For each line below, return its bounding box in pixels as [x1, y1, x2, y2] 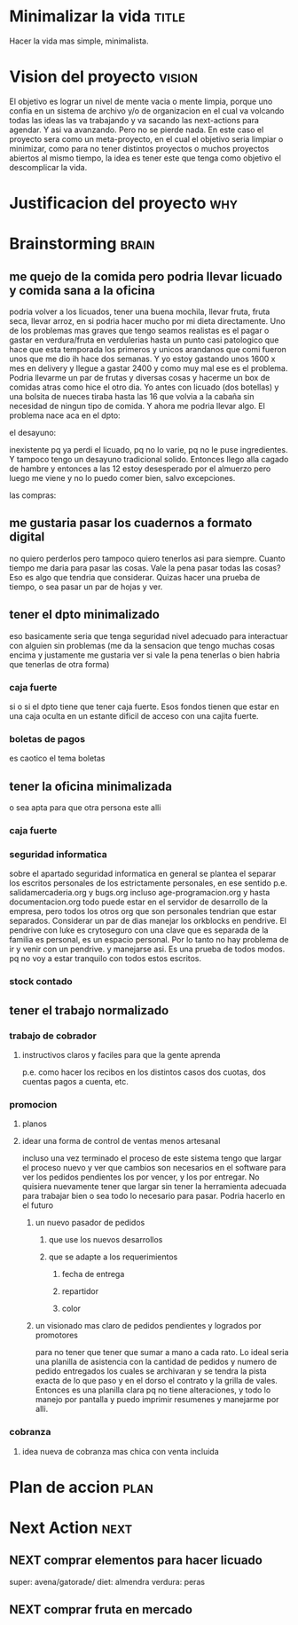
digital [9, 530, 45, 545]
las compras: [9, 490, 57, 501]
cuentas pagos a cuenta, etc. [21, 1076, 129, 1086]
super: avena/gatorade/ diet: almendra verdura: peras [9, 1576, 206, 1587]
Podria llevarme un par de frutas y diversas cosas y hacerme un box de [9, 373, 271, 383]
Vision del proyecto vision [9, 67, 198, 87]
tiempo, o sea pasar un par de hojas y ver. [9, 581, 163, 592]
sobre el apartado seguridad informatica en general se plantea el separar [9, 868, 277, 880]
